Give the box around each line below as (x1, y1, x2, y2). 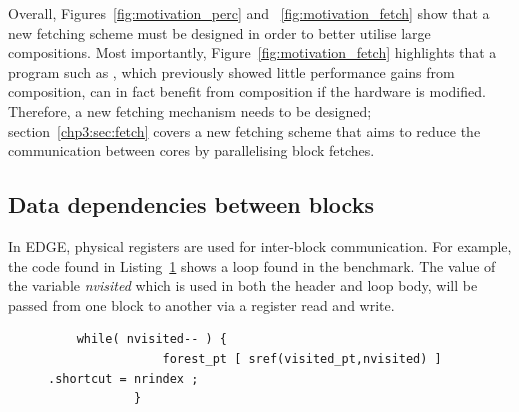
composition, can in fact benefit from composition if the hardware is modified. (8, 81, 486, 102)
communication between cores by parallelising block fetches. (8, 140, 375, 161)
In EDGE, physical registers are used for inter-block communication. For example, (8, 235, 512, 256)
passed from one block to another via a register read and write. (8, 294, 395, 315)
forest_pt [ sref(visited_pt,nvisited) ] (162, 351, 442, 366)
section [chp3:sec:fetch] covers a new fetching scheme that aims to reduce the (8, 120, 481, 141)
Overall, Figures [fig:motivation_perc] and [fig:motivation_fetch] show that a (8, 3, 490, 23)
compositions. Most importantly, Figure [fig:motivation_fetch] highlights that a (8, 42, 497, 63)
